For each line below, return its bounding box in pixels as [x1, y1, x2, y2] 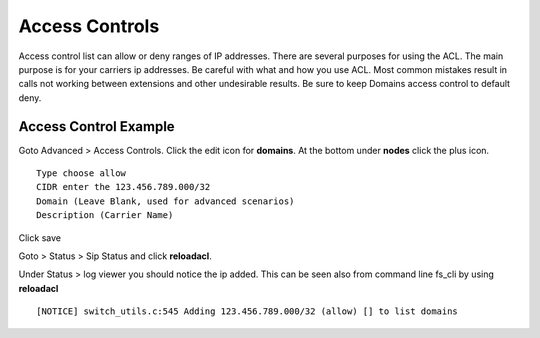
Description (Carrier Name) [36, 210, 174, 221]
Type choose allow [36, 168, 127, 179]
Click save [18, 231, 62, 244]
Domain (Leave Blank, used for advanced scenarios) [36, 195, 295, 207]
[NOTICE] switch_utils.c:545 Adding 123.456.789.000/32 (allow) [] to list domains [36, 306, 459, 317]
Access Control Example [18, 118, 175, 135]
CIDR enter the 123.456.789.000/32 [36, 181, 211, 193]
